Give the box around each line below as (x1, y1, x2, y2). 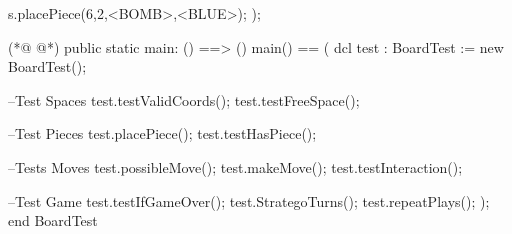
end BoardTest (8, 210, 98, 231)
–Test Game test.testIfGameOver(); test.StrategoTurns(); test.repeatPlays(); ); (8, 190, 490, 211)
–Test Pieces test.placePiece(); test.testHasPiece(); (8, 123, 317, 144)
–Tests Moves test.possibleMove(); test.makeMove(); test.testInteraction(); (8, 156, 463, 177)
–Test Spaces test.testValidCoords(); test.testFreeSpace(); (8, 89, 360, 110)
